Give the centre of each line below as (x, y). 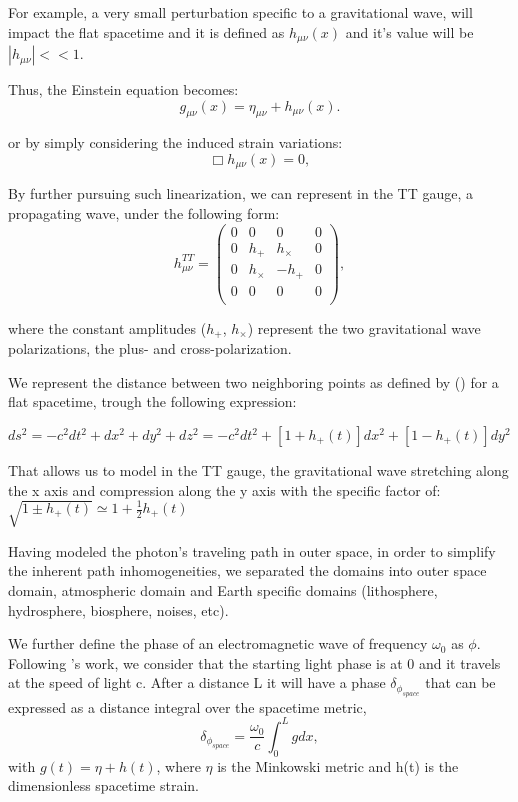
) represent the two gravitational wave (364, 327)
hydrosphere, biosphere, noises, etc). (118, 609)
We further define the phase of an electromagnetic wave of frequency (218, 643)
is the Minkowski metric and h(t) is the (338, 765)
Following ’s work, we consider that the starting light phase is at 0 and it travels (254, 662)
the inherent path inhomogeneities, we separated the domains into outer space (247, 570)
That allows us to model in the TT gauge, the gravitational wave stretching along (258, 470)
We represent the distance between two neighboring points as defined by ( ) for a (253, 381)
